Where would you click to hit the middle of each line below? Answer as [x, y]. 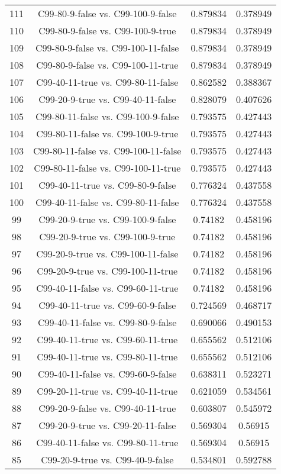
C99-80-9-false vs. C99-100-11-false [107, 48]
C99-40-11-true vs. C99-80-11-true [107, 357]
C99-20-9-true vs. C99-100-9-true [107, 236]
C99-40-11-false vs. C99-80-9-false [107, 322]
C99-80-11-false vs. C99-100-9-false [107, 116]
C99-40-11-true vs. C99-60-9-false [107, 305]
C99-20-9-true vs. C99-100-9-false [107, 219]
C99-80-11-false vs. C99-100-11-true [107, 168]
